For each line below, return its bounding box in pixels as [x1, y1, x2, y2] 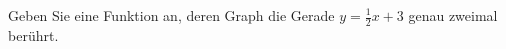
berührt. [8, 24, 59, 45]
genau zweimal [408, 5, 498, 25]
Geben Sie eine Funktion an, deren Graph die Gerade [8, 5, 335, 25]
